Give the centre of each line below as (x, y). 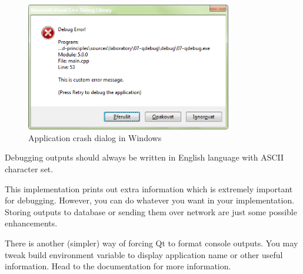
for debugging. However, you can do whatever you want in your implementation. (150, 200)
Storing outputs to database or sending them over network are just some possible (151, 211)
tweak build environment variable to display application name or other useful (144, 254)
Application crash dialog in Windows (95, 137)
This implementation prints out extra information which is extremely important (149, 188)
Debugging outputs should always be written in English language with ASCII (144, 157)
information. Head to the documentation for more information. (118, 266)
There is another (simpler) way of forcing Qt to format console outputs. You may (151, 243)
